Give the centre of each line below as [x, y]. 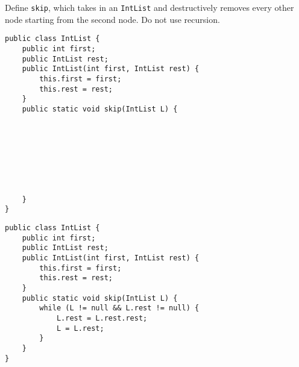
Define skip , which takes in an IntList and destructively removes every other [149, 7]
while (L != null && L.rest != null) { [119, 308]
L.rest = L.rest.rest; [102, 318]
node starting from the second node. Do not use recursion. [112, 19]
